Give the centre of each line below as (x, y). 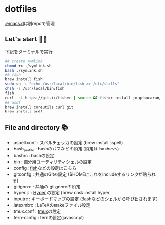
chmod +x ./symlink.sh (28, 66)
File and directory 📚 (37, 128)
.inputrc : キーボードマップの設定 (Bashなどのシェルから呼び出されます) (85, 199)
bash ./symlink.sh (24, 70)
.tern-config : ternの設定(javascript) (48, 217)
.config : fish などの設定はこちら (44, 168)
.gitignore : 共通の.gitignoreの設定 (46, 187)
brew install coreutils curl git (39, 107)
